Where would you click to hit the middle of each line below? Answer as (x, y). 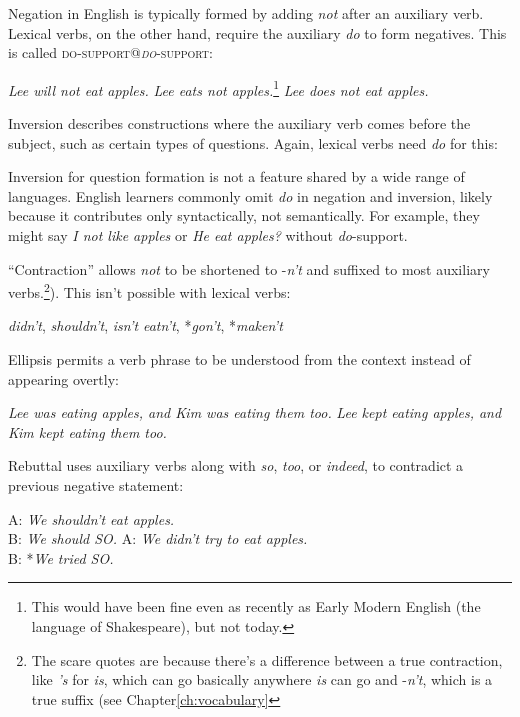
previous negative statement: (96, 485)
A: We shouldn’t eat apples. (91, 518)
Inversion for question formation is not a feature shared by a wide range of (236, 176)
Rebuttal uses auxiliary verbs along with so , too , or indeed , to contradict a (236, 465)
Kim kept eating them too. (87, 431)
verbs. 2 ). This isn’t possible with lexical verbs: (149, 290)
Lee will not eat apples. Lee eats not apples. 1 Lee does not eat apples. (218, 88)
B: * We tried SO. (61, 557)
